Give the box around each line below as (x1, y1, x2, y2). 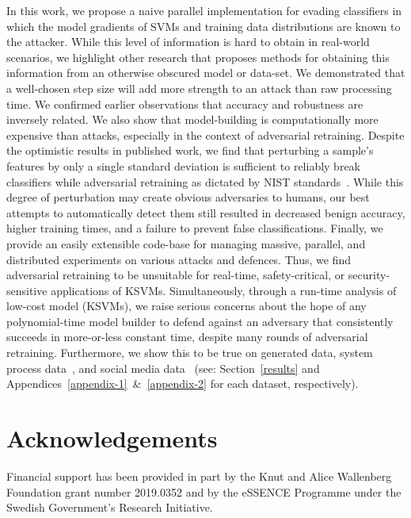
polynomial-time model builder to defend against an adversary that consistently (6, 313, 394, 329)
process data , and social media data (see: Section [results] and (6, 359, 320, 376)
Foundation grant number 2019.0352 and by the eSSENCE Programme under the (6, 483, 401, 500)
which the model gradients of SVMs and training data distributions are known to (6, 17, 401, 34)
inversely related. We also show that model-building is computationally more (6, 111, 379, 128)
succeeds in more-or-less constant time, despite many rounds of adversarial (6, 328, 368, 345)
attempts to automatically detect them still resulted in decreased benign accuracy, (6, 204, 405, 221)
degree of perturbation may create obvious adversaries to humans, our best (6, 189, 370, 205)
